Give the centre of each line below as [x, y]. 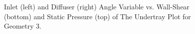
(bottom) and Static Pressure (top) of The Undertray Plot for [97, 16]
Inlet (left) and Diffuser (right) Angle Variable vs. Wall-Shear [97, 6]
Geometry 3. [23, 26]
